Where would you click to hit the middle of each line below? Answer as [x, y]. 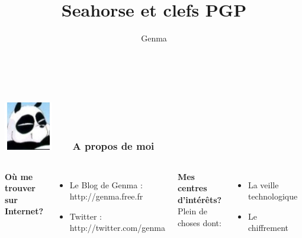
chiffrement [268, 228]
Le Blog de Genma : [106, 184]
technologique [273, 196]
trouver [20, 188]
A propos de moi [113, 146]
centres [192, 188]
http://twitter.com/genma [117, 228]
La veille [263, 184]
